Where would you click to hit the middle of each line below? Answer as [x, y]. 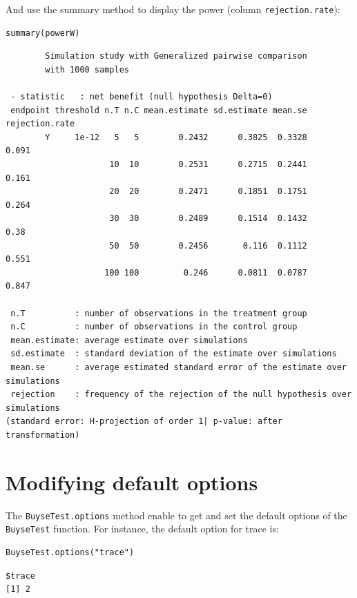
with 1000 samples [87, 69]
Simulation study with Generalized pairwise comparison [176, 56]
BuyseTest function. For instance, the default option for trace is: [142, 529]
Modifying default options [132, 482]
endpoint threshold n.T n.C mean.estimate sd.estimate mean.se [159, 110]
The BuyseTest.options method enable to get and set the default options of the [176, 515]
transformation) [43, 435]
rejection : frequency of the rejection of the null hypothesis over [181, 395]
